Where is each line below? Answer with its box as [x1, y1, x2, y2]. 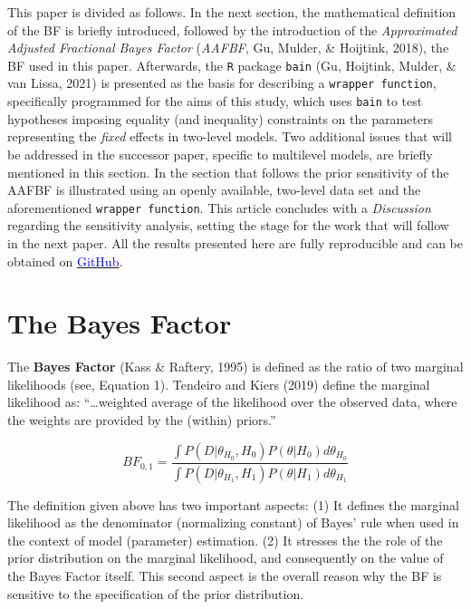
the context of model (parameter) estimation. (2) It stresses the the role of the [7, 530, 443, 549]
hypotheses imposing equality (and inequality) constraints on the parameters [7, 109, 433, 128]
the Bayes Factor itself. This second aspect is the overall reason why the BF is [7, 565, 442, 585]
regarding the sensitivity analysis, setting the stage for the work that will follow [7, 216, 449, 235]
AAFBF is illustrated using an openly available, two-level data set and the [7, 180, 421, 199]
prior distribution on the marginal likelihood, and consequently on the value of [7, 548, 444, 567]
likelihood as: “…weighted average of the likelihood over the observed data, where [7, 392, 457, 411]
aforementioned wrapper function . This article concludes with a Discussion [7, 198, 431, 217]
